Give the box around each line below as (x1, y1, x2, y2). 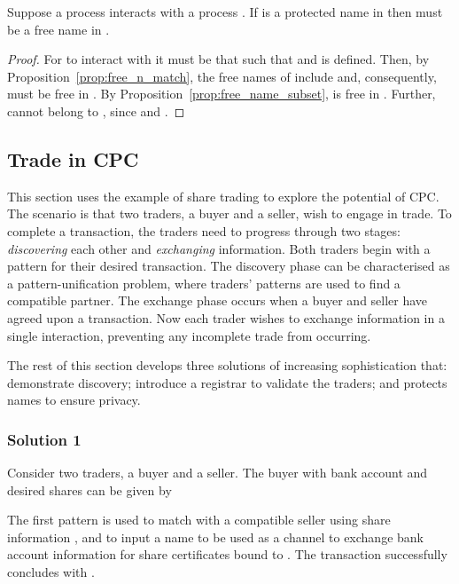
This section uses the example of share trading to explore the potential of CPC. (7, 186, 440, 205)
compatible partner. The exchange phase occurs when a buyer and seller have (7, 291, 428, 310)
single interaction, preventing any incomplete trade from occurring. (7, 326, 371, 344)
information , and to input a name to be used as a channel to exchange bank (7, 527, 424, 546)
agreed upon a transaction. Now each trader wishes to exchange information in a (7, 308, 445, 327)
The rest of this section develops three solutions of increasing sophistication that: (7, 356, 447, 375)
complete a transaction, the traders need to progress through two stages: (7, 221, 401, 240)
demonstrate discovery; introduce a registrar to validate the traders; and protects (7, 373, 447, 391)
